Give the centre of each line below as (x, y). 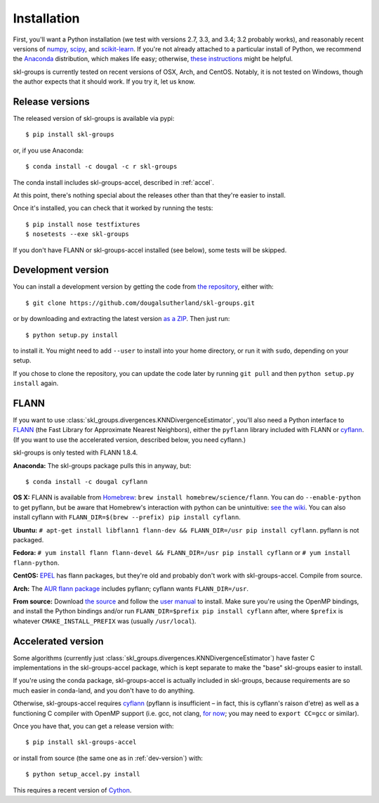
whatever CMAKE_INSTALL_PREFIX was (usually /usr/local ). (105, 621)
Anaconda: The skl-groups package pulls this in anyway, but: (102, 465)
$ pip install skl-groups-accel (81, 742)
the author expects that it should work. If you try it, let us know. (104, 81)
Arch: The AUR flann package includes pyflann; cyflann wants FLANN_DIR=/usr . (131, 588)
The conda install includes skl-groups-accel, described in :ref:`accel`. (113, 182)
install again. (36, 384)
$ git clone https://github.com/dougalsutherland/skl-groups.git (140, 303)
